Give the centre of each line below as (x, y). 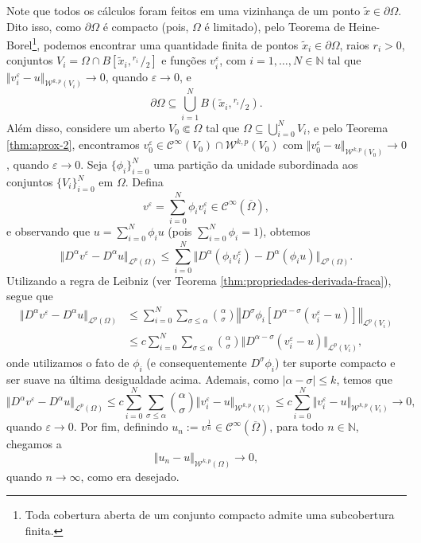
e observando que (48, 230)
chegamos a (34, 444)
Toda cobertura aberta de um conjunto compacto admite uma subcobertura (210, 515)
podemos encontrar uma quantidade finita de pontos (171, 44)
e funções (184, 60)
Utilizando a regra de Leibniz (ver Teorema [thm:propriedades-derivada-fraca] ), (199, 280)
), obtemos (284, 230)
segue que (30, 296)
